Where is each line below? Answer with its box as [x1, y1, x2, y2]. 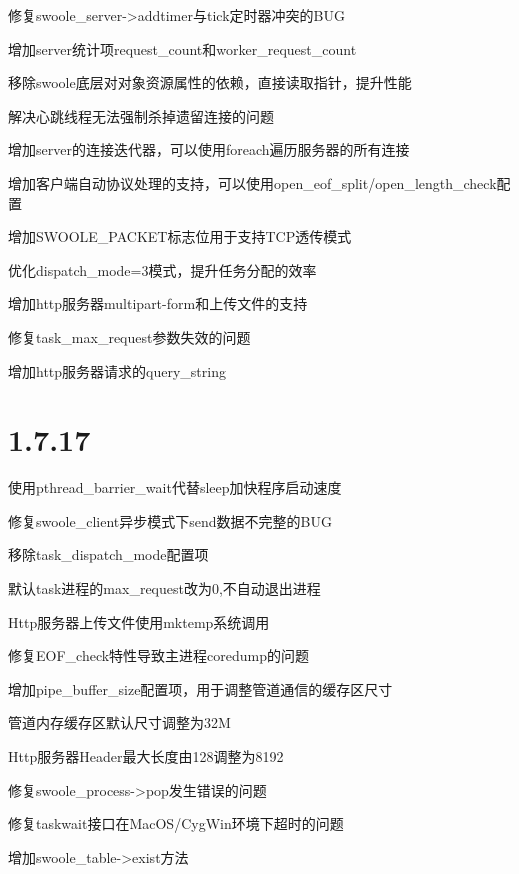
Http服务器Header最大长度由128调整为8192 [8, 746, 284, 766]
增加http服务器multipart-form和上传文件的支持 [8, 293, 308, 314]
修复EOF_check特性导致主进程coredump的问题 [8, 645, 310, 666]
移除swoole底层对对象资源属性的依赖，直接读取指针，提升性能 [8, 72, 412, 93]
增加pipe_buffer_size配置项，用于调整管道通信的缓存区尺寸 [8, 678, 393, 699]
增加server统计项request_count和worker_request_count [8, 38, 357, 59]
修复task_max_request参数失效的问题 [8, 326, 251, 347]
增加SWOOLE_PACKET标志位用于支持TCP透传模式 [8, 226, 352, 247]
